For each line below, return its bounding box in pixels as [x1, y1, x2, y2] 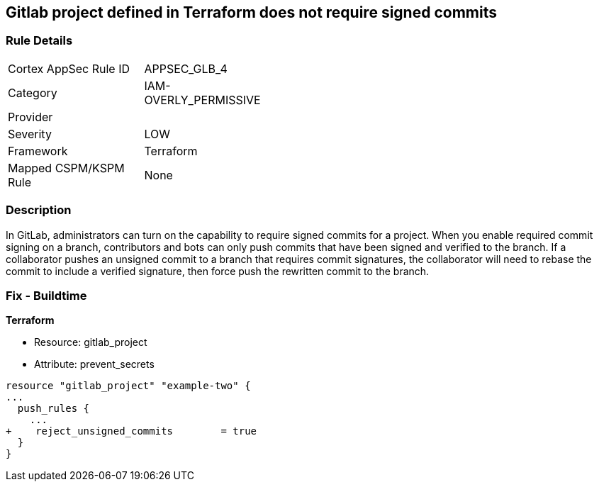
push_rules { [17, 403, 90, 415]
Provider [8, 109, 53, 124]
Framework [8, 143, 68, 158]
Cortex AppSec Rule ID [8, 61, 130, 76]
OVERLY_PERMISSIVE [144, 92, 261, 107]
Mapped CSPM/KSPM [8, 160, 125, 175]
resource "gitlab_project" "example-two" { [6, 380, 251, 392]
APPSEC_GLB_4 [144, 61, 228, 76]
